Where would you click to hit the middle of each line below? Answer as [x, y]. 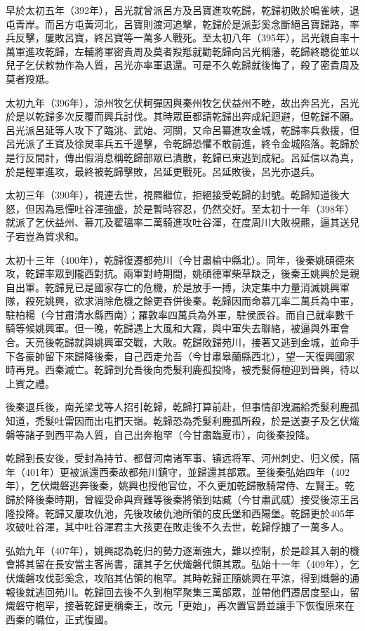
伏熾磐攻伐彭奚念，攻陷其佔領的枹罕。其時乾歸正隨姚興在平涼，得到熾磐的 [178, 577]
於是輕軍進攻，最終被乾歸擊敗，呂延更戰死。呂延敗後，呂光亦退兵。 [163, 171]
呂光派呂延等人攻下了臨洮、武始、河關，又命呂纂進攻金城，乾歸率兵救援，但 [182, 129]
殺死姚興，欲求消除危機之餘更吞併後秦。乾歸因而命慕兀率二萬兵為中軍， [192, 301]
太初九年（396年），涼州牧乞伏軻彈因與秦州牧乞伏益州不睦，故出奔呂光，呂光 [182, 102]
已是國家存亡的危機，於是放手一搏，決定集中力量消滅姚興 [207, 287]
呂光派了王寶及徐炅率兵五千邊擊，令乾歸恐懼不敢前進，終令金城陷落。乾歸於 [182, 144]
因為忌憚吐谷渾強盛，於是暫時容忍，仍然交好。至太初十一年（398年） [194, 208]
